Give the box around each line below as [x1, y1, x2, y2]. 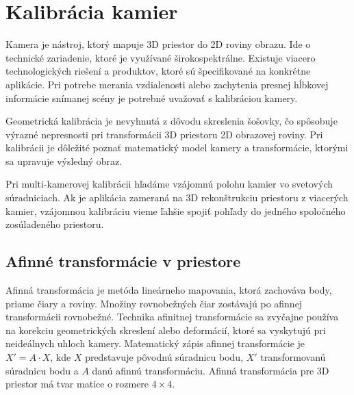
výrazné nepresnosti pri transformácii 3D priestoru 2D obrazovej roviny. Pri [5, 127, 323, 141]
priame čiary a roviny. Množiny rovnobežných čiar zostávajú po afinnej [5, 296, 303, 310]
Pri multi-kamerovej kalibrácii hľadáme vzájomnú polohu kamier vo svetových [5, 177, 333, 191]
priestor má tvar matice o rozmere [5, 377, 149, 391]
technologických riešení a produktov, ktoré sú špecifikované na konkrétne [5, 64, 311, 78]
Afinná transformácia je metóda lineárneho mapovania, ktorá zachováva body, [5, 283, 332, 297]
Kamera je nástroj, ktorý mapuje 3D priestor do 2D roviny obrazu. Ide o [5, 37, 311, 51]
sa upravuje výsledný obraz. [5, 153, 123, 168]
